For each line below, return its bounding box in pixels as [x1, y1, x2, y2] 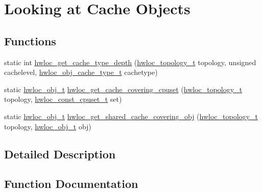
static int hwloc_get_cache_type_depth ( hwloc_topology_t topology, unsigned [4, 57, 256, 67]
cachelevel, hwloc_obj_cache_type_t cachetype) [4, 67, 158, 77]
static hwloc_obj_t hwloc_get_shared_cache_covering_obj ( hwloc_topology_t [4, 111, 258, 121]
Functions [4, 33, 56, 48]
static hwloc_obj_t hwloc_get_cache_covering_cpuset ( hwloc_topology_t [4, 84, 243, 94]
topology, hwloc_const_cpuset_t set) [4, 94, 122, 104]
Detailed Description [4, 146, 116, 161]
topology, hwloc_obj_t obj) [4, 121, 91, 131]
